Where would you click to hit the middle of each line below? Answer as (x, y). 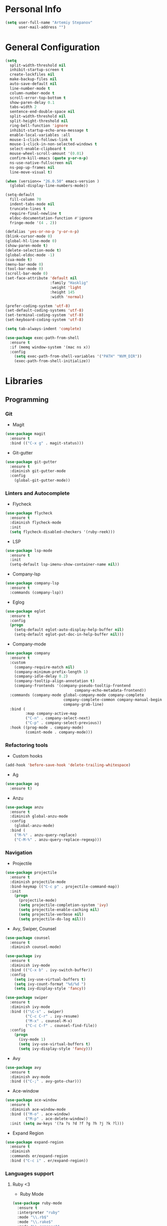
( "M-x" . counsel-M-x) (49, 1021)
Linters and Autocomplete (37, 493)
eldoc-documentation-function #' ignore (51, 218)
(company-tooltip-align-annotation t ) (54, 681)
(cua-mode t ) (19, 259)
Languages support (29, 1173)
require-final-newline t (35, 213)
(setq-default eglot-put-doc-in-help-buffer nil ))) (69, 634)
